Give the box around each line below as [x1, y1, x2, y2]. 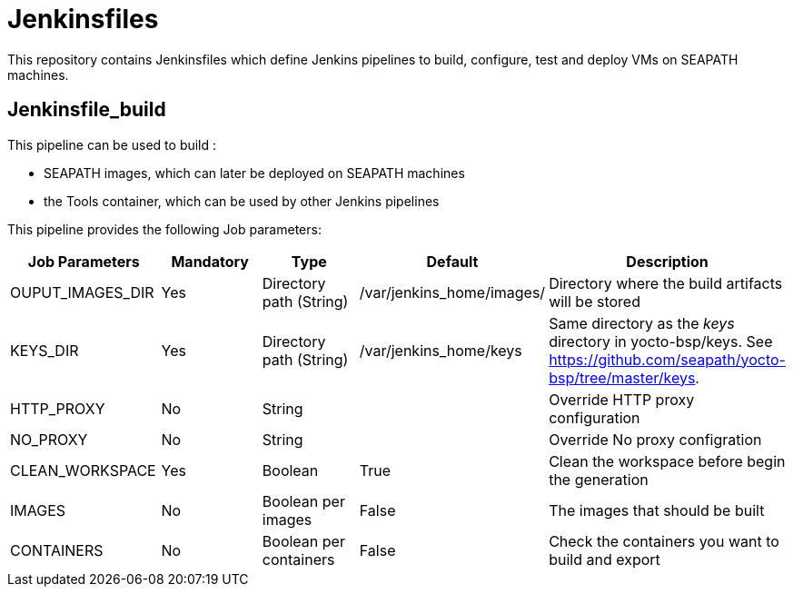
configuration [549, 408, 640, 427]
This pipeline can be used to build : [7, 136, 217, 153]
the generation [549, 470, 649, 489]
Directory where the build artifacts [549, 273, 783, 292]
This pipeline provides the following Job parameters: [7, 221, 322, 237]
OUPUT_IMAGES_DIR [10, 282, 154, 302]
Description [626, 252, 709, 271]
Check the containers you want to [549, 531, 779, 550]
